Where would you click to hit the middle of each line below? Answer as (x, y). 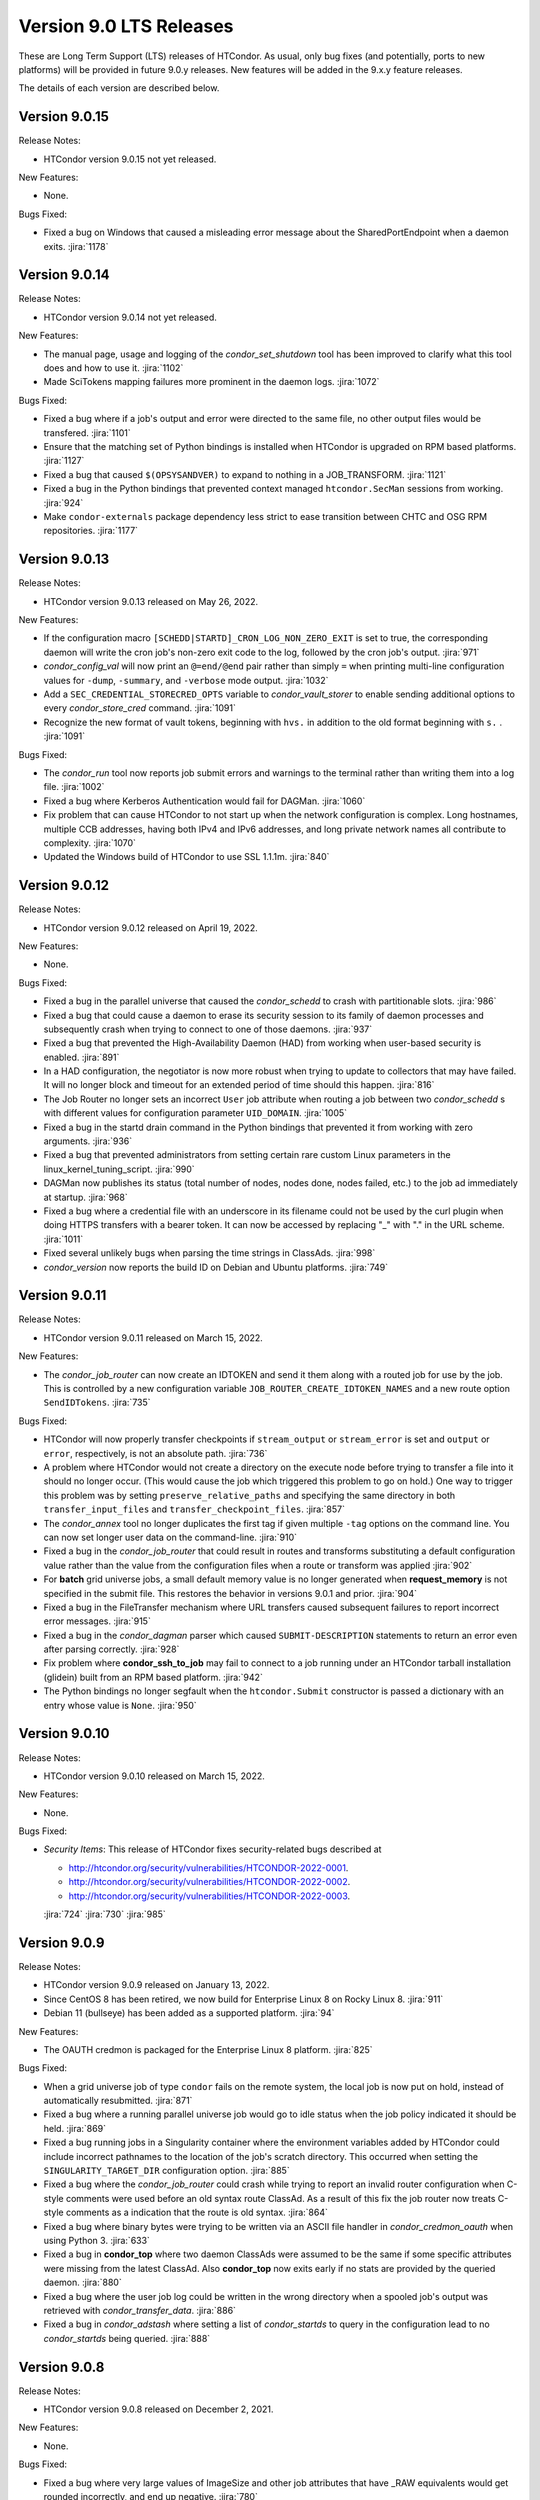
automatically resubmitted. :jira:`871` (118, 2101)
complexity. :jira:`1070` (90, 842)
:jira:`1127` (64, 461)
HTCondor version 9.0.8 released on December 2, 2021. (158, 2409)
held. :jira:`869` (75, 2128)
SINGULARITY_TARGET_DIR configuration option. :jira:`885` (166, 2171)
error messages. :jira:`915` (97, 1621)
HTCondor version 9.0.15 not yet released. (130, 159)
